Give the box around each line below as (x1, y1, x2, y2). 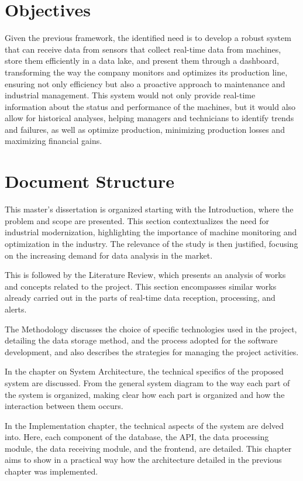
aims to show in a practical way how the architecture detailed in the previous (5, 453, 282, 466)
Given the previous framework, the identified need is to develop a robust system (5, 32, 291, 44)
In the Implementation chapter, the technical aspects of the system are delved (5, 419, 284, 431)
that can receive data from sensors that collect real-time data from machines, (5, 43, 281, 55)
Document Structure (5, 169, 175, 193)
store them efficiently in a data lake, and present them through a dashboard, (5, 54, 279, 67)
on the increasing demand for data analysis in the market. (5, 249, 213, 261)
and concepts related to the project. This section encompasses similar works (5, 280, 277, 292)
